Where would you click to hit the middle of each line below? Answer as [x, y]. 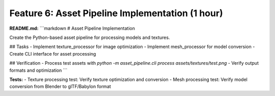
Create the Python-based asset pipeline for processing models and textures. [90, 37]
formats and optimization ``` [38, 70]
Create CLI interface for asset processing [53, 54]
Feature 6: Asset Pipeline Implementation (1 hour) [116, 13]
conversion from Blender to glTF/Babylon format [60, 86]
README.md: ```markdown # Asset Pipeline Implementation [72, 28]
